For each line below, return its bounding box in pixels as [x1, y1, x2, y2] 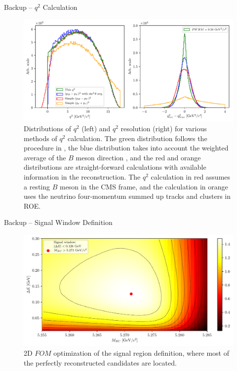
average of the [24, 152, 66, 162]
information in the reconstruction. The [24, 172, 141, 182]
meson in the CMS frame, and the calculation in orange [59, 181, 228, 191]
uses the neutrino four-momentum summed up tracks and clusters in [24, 191, 231, 201]
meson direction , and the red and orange [76, 152, 201, 162]
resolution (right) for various [120, 123, 207, 134]
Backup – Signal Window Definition [4, 217, 113, 227]
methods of [24, 133, 57, 143]
